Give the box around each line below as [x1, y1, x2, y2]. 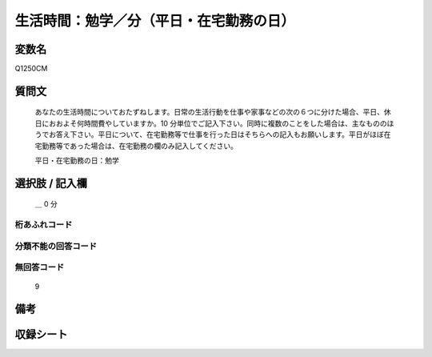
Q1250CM [14, 64, 48, 74]
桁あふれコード [14, 219, 73, 231]
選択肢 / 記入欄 [14, 176, 88, 190]
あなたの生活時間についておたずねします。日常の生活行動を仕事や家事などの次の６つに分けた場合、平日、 [34, 107, 384, 117]
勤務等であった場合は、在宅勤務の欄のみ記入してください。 [41, 141, 238, 150]
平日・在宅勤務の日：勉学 [34, 156, 119, 166]
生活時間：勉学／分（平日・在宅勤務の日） [14, 12, 296, 30]
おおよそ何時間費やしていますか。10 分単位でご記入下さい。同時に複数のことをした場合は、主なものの [48, 118, 387, 128]
